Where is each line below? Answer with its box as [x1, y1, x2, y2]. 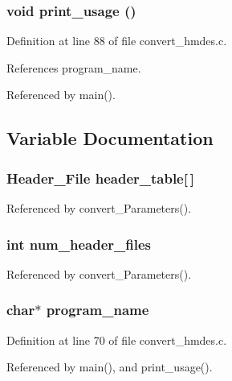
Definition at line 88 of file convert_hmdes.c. [6, 32, 227, 49]
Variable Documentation [6, 126, 214, 151]
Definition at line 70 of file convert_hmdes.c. [6, 331, 227, 348]
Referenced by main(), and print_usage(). [6, 358, 213, 375]
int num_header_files [6, 234, 151, 254]
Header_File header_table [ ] [6, 168, 194, 188]
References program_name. [6, 59, 141, 76]
